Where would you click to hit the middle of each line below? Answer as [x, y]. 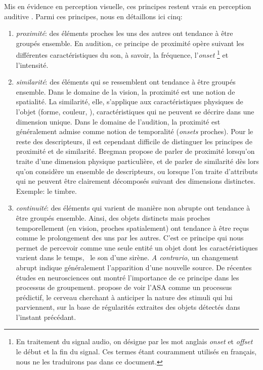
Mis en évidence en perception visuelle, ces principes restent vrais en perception [128, 6]
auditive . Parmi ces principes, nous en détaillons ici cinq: [93, 16]
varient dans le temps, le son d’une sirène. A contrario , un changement [127, 257]
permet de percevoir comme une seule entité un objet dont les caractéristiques [137, 247]
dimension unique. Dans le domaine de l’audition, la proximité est [118, 121]
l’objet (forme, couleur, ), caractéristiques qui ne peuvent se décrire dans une [135, 111]
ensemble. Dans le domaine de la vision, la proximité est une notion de [125, 91]
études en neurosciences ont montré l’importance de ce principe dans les [127, 277]
